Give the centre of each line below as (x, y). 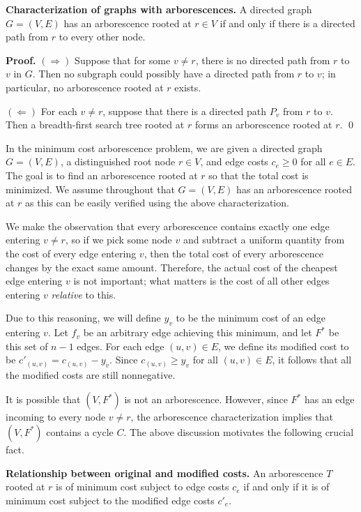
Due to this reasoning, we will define (83, 318)
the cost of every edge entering (71, 253)
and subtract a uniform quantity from (264, 240)
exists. (188, 87)
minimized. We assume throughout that (90, 189)
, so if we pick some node (118, 240)
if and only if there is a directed (287, 23)
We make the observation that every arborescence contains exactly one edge (168, 226)
